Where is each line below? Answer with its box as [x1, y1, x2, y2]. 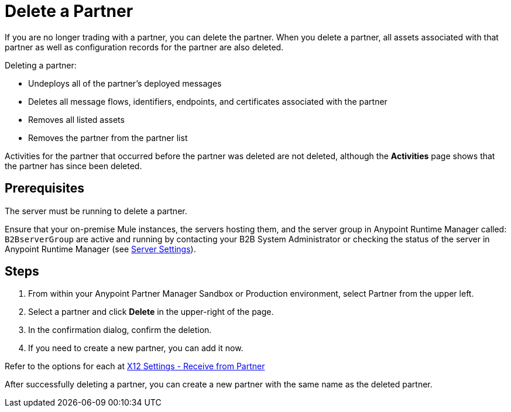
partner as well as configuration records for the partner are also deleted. [5, 42, 284, 52]
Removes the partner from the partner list [28, 132, 188, 143]
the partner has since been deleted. [5, 160, 142, 171]
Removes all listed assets [28, 114, 125, 125]
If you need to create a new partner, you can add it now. [28, 343, 244, 353]
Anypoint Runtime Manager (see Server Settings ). [5, 243, 196, 254]
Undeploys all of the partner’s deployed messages [28, 78, 222, 88]
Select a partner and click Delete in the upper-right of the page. [28, 307, 274, 317]
